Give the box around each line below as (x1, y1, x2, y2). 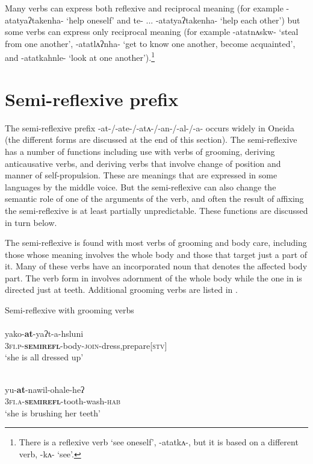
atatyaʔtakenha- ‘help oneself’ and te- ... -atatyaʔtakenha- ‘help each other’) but (5, 13, 300, 26)
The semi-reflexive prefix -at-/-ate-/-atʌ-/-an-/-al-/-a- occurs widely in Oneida (5, 121, 294, 134)
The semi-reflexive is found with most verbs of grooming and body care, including (5, 236, 307, 249)
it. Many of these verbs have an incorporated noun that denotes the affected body (5, 260, 308, 272)
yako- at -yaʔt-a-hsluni (5, 327, 84, 340)
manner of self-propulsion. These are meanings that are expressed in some (5, 169, 277, 181)
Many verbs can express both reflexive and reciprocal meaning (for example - (5, 2, 290, 14)
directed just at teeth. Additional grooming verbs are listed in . (5, 283, 238, 296)
